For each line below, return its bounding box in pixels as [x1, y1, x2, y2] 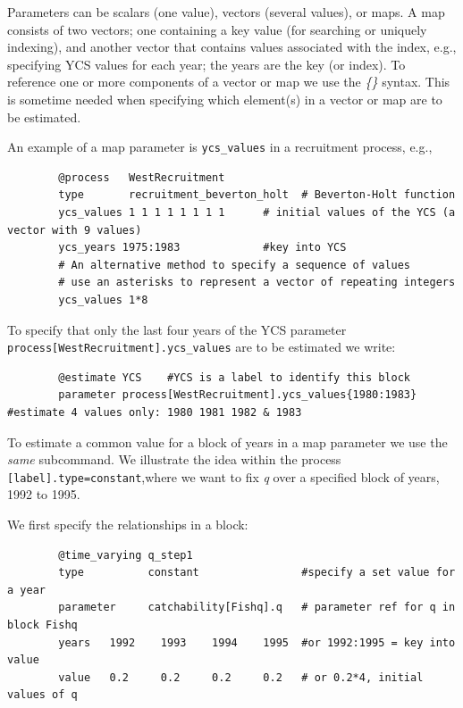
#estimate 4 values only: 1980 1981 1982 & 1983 [7, 406, 302, 419]
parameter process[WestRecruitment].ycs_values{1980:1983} [58, 388, 417, 402]
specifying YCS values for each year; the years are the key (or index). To [7, 54, 406, 73]
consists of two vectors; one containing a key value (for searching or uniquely [7, 20, 427, 38]
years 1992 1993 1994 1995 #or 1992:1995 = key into [58, 636, 456, 649]
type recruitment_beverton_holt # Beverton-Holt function [58, 188, 456, 202]
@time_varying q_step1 [58, 548, 193, 562]
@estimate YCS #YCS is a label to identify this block [58, 371, 411, 384]
